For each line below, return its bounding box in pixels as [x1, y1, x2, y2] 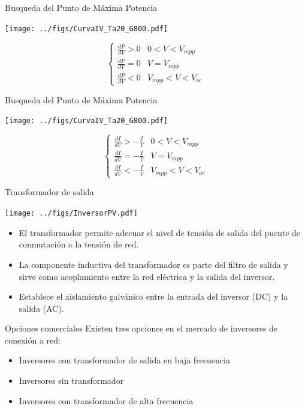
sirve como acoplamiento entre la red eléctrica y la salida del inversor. [19, 270, 275, 282]
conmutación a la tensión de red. [19, 238, 139, 250]
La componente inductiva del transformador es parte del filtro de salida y [19, 258, 288, 270]
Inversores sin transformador [19, 374, 124, 387]
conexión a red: [5, 333, 61, 346]
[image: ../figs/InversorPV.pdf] [5, 209, 138, 218]
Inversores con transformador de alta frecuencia [19, 394, 194, 407]
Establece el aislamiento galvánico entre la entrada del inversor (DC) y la [19, 290, 288, 303]
